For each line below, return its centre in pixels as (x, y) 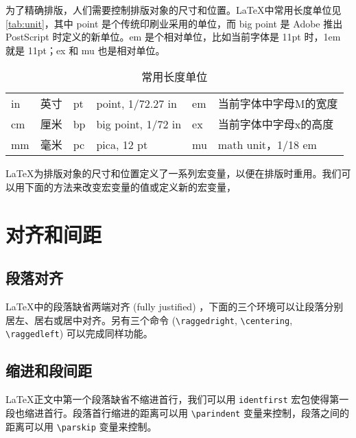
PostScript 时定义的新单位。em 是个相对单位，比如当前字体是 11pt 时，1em (173, 37)
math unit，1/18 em (267, 145)
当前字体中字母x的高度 (276, 124)
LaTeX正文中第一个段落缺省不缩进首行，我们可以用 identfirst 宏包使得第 (173, 399)
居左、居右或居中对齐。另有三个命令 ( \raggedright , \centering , (149, 320)
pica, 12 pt (122, 144)
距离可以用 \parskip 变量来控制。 (81, 426)
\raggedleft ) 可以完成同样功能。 (79, 333)
